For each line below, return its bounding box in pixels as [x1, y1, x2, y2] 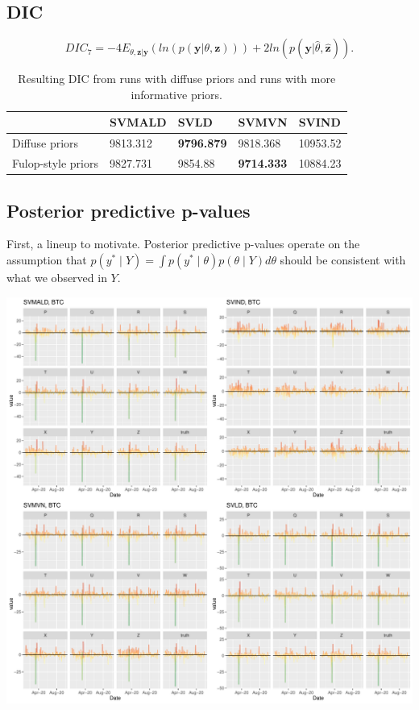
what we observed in [6, 268, 107, 285]
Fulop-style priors [12, 155, 99, 172]
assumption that [6, 251, 87, 268]
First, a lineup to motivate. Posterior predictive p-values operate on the [6, 235, 360, 252]
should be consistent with [280, 251, 406, 268]
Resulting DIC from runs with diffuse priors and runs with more [18, 70, 336, 87]
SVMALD [110, 114, 167, 131]
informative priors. [131, 85, 222, 102]
